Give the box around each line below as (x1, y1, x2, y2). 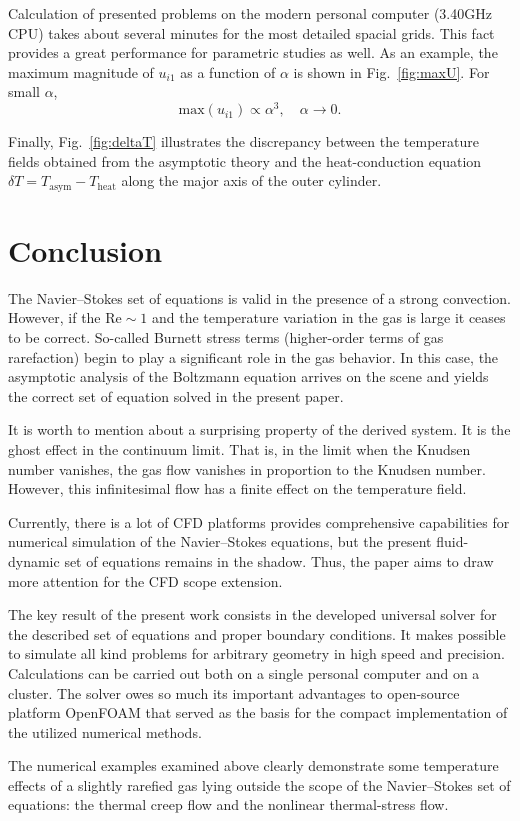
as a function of (180, 61, 276, 82)
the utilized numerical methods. (8, 721, 202, 742)
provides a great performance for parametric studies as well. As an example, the (8, 42, 498, 63)
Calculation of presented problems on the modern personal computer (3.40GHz (8, 3, 492, 23)
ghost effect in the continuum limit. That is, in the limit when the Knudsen (8, 438, 471, 459)
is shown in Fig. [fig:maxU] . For (293, 61, 490, 82)
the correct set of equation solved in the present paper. (8, 385, 344, 406)
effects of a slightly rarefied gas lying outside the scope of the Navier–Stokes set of (8, 774, 511, 795)
